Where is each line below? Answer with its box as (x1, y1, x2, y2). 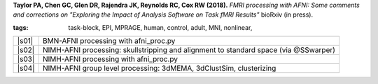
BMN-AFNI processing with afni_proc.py (42, 36, 176, 46)
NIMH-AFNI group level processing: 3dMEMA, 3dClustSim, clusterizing (42, 63, 276, 73)
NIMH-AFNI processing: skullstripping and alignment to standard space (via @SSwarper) (42, 45, 336, 55)
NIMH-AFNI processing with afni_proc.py (42, 54, 178, 64)
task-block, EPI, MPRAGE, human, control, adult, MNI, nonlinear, (68, 23, 253, 31)
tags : (13, 23, 29, 31)
